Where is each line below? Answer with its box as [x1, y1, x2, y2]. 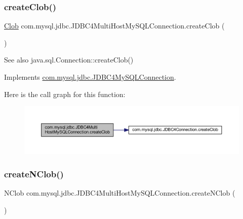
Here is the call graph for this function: [4, 88, 126, 99]
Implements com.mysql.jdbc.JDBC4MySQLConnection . [4, 72, 176, 82]
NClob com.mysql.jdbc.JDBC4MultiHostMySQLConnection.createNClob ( [4, 187, 235, 198]
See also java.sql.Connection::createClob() [4, 54, 134, 65]
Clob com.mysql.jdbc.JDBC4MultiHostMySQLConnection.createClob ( [4, 20, 225, 31]
